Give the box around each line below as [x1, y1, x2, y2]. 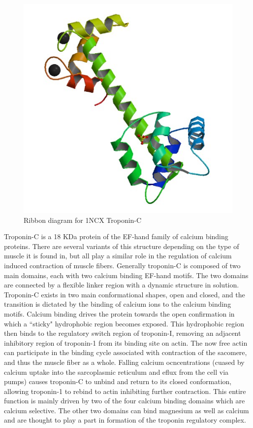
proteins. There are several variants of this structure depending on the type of [4, 241, 239, 251]
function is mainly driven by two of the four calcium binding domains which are [4, 395, 245, 406]
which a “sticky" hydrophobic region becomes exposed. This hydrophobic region [4, 318, 244, 328]
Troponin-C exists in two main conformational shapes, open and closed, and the [4, 289, 245, 299]
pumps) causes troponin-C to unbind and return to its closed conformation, [4, 376, 232, 387]
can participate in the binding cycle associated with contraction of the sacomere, [4, 347, 247, 357]
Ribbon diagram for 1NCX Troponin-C [24, 214, 142, 225]
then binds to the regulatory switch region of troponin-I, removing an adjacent [4, 328, 241, 338]
